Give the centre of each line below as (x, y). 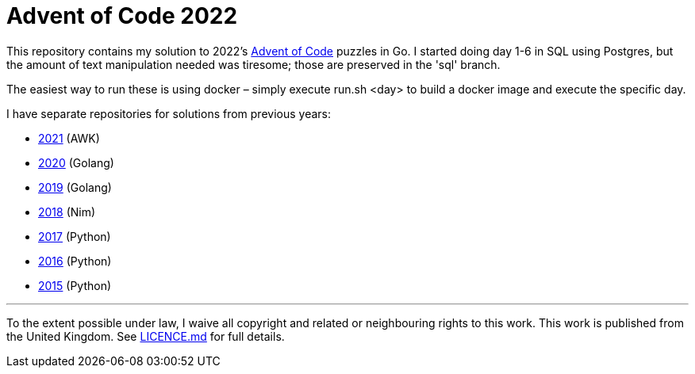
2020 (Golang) (76, 162)
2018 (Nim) (67, 212)
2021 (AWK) (69, 138)
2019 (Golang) (75, 187)
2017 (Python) (75, 236)
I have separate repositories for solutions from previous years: (169, 113)
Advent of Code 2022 (122, 16)
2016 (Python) (75, 261)
